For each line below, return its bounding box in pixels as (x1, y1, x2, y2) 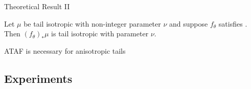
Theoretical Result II (4, 1, 70, 11)
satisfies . (218, 18, 247, 29)
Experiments (4, 70, 73, 86)
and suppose (169, 18, 208, 29)
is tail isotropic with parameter (51, 28, 149, 39)
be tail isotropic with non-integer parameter (24, 18, 161, 29)
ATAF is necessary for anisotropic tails (4, 45, 126, 56)
